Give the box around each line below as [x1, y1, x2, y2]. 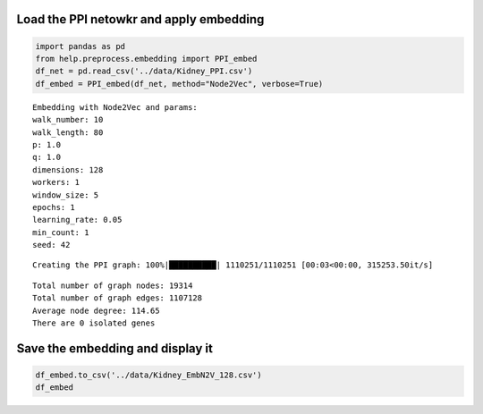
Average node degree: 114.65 [32, 305, 160, 316]
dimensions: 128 [32, 165, 104, 174]
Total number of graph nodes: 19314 [32, 280, 193, 291]
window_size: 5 [32, 190, 99, 200]
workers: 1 [32, 177, 80, 188]
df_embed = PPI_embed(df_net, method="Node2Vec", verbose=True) [35, 79, 324, 89]
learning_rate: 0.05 [32, 215, 123, 225]
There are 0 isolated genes [32, 318, 156, 328]
